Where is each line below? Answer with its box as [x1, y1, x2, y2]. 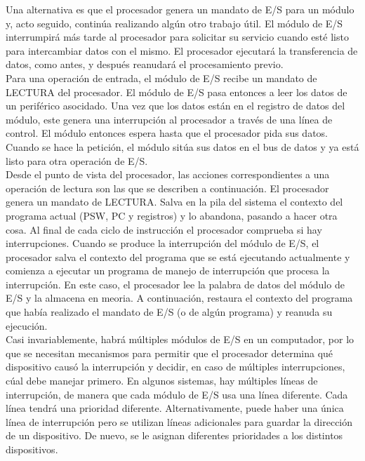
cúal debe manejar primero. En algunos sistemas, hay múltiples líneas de [6, 373, 318, 388]
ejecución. [6, 318, 48, 333]
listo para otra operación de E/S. [6, 153, 148, 168]
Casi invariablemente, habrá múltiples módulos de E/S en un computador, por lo [6, 332, 354, 347]
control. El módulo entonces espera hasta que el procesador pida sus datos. [6, 126, 328, 140]
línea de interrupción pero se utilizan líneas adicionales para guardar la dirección [6, 414, 353, 429]
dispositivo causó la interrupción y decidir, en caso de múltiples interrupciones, [6, 359, 345, 374]
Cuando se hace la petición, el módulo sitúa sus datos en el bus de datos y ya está [6, 139, 359, 154]
